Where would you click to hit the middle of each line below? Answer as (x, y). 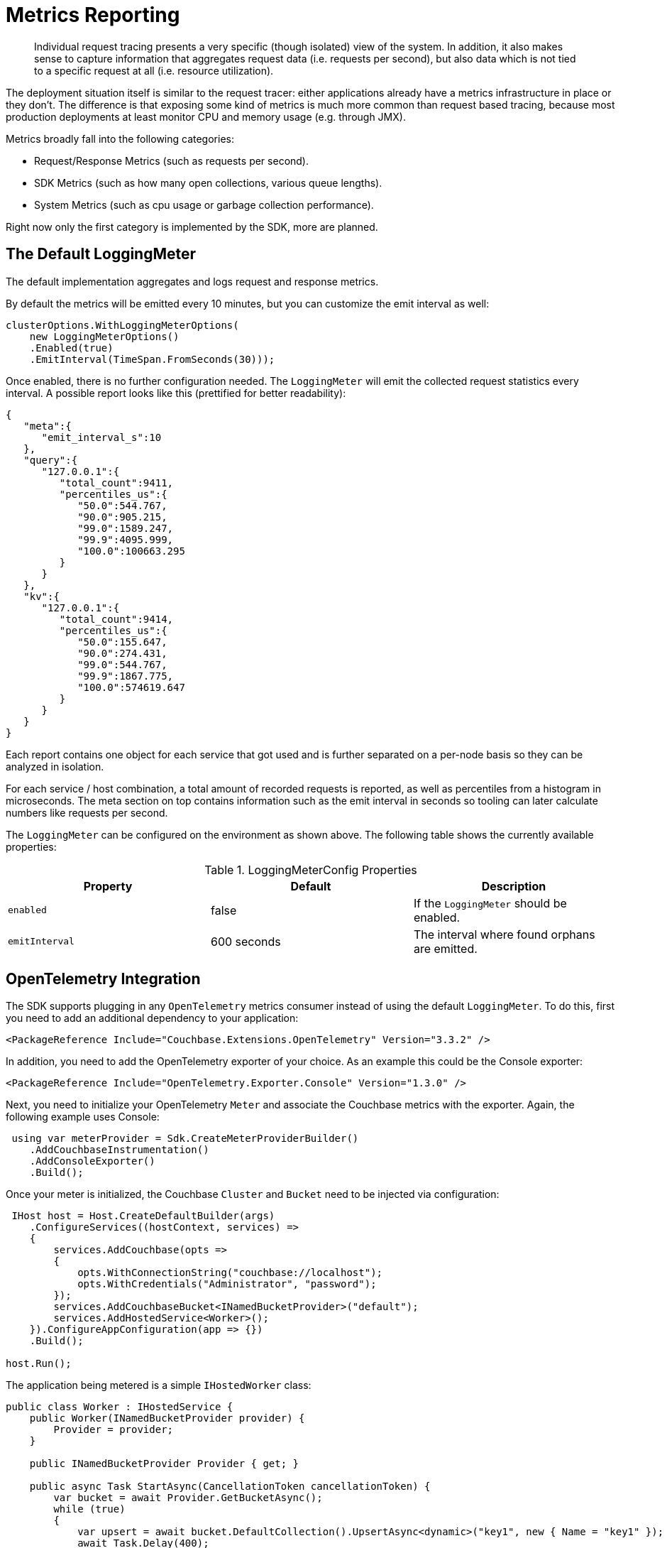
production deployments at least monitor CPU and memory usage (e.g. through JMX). (206, 116)
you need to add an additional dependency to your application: (152, 1018)
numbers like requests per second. (87, 812)
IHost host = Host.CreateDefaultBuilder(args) (143, 1216)
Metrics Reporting (93, 15)
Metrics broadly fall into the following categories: (120, 138)
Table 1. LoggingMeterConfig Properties (311, 870)
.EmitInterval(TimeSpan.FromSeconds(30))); (152, 359)
